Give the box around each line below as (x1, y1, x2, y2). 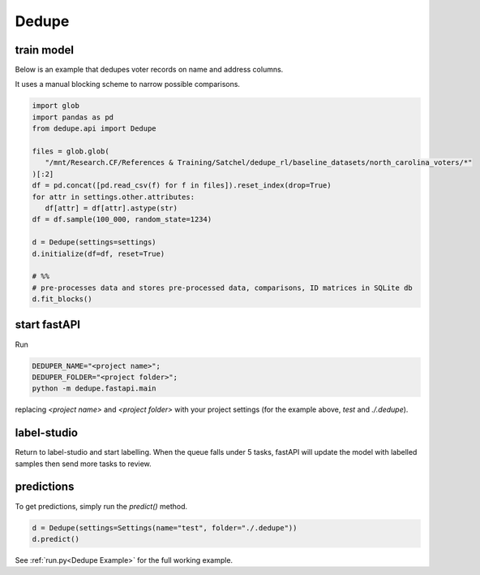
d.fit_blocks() (32, 295, 92, 304)
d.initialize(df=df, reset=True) (32, 249, 165, 258)
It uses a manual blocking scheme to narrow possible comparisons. (15, 80, 241, 89)
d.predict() (32, 534, 80, 543)
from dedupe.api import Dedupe (32, 124, 157, 133)
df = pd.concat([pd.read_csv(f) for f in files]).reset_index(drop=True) (32, 181, 332, 190)
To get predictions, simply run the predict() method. (15, 501, 188, 511)
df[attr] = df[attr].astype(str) (45, 203, 178, 213)
